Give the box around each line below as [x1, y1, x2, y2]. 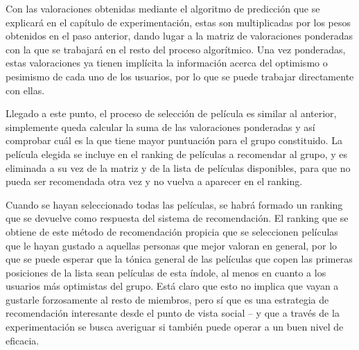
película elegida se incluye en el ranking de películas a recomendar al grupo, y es [6, 146, 348, 161]
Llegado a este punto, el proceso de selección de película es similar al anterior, [6, 106, 337, 121]
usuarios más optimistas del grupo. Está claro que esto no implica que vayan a [6, 279, 339, 293]
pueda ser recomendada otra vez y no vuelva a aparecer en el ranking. [6, 174, 303, 189]
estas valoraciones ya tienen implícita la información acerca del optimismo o [6, 55, 328, 70]
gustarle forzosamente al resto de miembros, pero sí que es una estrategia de [6, 292, 329, 306]
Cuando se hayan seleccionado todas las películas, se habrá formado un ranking [6, 197, 343, 211]
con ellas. [6, 82, 45, 97]
